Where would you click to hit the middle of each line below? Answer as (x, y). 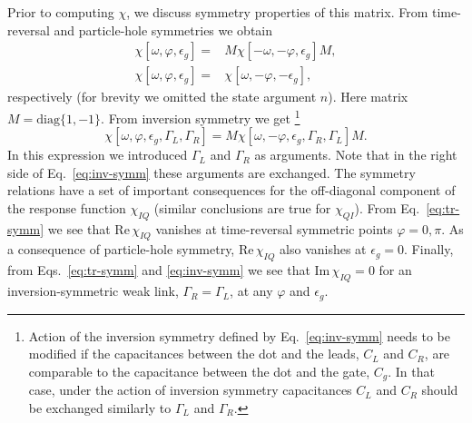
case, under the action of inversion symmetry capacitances (190, 390)
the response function (67, 207)
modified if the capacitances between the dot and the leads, (194, 354)
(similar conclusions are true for (242, 207)
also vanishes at (323, 249)
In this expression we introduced (98, 155)
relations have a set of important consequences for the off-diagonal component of (231, 190)
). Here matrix (368, 97)
